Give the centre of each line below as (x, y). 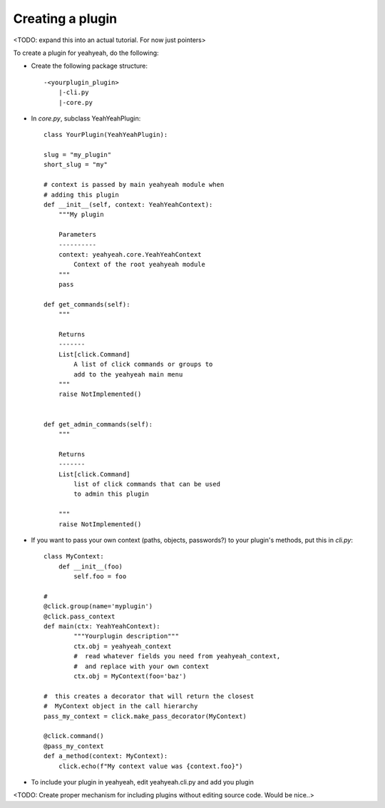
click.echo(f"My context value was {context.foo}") (150, 766)
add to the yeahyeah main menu (128, 374)
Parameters (77, 235)
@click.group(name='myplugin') (98, 607)
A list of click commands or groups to (143, 364)
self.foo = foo (100, 577)
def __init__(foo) (91, 566)
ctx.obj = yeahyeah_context (123, 646)
